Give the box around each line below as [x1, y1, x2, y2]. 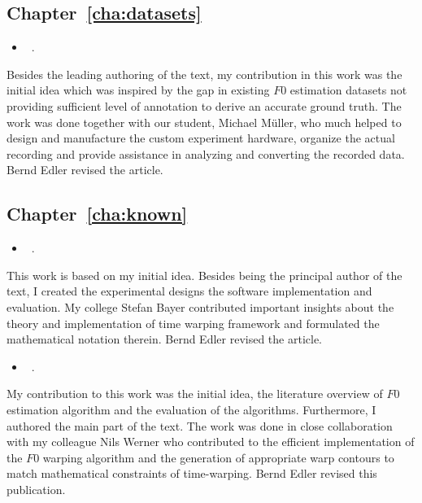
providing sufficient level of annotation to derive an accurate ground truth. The [7, 97, 402, 114]
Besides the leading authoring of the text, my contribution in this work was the [7, 65, 402, 82]
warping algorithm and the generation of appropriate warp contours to [42, 448, 394, 466]
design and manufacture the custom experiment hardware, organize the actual [7, 129, 395, 147]
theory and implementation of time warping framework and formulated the [7, 314, 380, 331]
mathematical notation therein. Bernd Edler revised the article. [7, 330, 323, 348]
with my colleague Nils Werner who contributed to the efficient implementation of [7, 433, 415, 450]
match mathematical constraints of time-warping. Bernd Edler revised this [7, 465, 377, 482]
